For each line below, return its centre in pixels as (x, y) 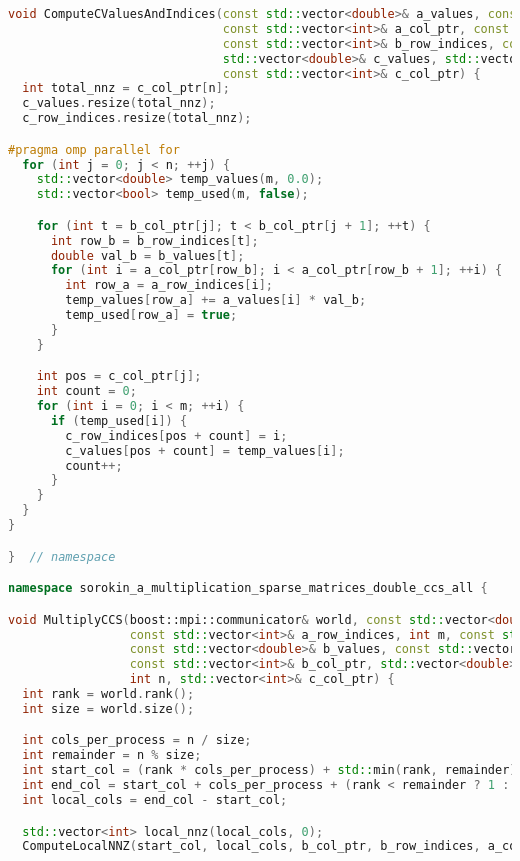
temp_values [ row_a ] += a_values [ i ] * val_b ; (216, 300)
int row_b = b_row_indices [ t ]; (154, 240)
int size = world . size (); (108, 708)
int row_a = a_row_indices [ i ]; (169, 285)
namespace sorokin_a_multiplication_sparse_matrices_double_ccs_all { (248, 588)
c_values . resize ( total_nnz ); (119, 103)
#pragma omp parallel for (94, 149)
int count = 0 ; (86, 391)
